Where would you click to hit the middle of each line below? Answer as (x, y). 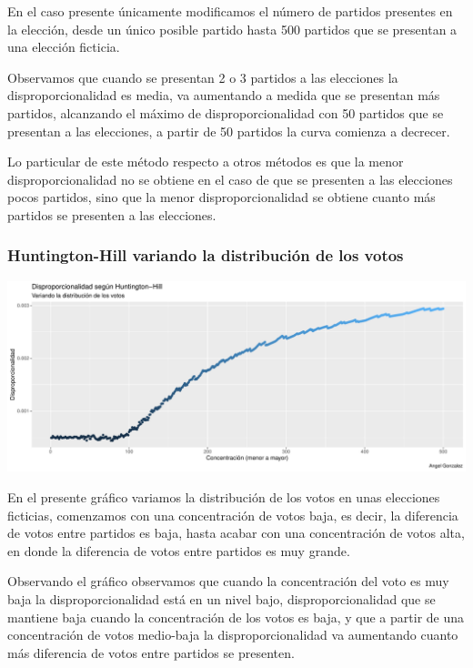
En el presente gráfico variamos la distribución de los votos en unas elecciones (224, 497)
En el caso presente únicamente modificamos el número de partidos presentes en (230, 11)
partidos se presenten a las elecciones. (112, 214)
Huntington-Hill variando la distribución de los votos (206, 255)
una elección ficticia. (64, 47)
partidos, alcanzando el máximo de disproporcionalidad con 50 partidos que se (226, 112)
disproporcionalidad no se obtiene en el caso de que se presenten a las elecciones (230, 179)
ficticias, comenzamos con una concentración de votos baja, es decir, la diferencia (233, 515)
